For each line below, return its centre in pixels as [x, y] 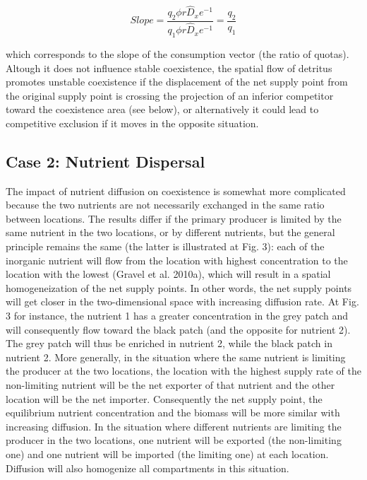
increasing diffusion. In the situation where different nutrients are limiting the [174, 426]
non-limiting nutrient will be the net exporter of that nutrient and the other [170, 384]
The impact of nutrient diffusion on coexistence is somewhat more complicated [176, 191]
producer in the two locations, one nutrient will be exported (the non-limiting [174, 440]
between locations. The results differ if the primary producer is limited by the [174, 218]
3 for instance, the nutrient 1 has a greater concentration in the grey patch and [177, 316]
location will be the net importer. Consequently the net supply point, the [164, 398]
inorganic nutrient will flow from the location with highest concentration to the [177, 260]
